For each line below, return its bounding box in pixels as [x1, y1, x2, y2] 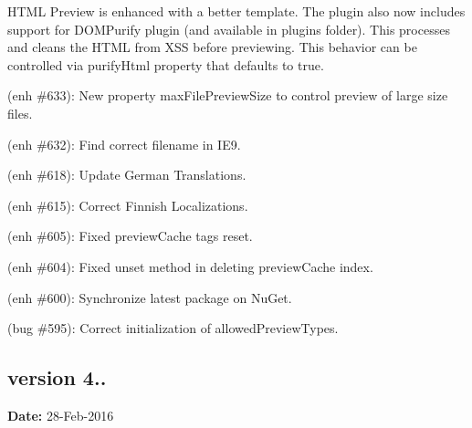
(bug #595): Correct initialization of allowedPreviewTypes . [7, 318, 339, 338]
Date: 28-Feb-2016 [7, 405, 114, 424]
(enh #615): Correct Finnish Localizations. [7, 195, 248, 214]
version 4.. [7, 363, 107, 391]
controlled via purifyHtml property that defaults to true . [7, 55, 324, 74]
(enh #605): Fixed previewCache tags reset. [7, 226, 253, 245]
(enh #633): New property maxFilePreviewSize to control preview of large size [7, 86, 448, 105]
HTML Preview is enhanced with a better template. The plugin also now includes [7, 2, 466, 20]
